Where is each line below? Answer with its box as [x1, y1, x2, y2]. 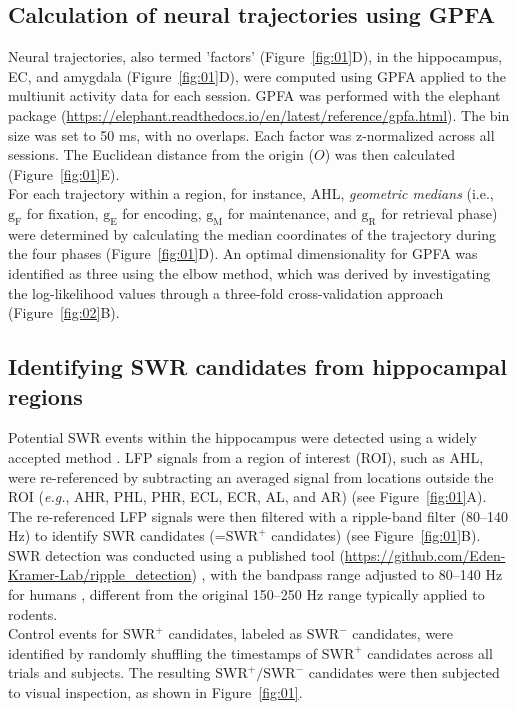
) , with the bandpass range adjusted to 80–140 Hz [191, 564, 503, 585]
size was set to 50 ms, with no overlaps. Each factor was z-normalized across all [8, 124, 495, 145]
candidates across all [367, 642, 493, 663]
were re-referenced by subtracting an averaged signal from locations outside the [8, 466, 494, 487]
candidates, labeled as [168, 623, 302, 644]
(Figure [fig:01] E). [8, 163, 120, 184]
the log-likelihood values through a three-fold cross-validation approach [8, 282, 444, 303]
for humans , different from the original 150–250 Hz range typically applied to [8, 584, 485, 605]
